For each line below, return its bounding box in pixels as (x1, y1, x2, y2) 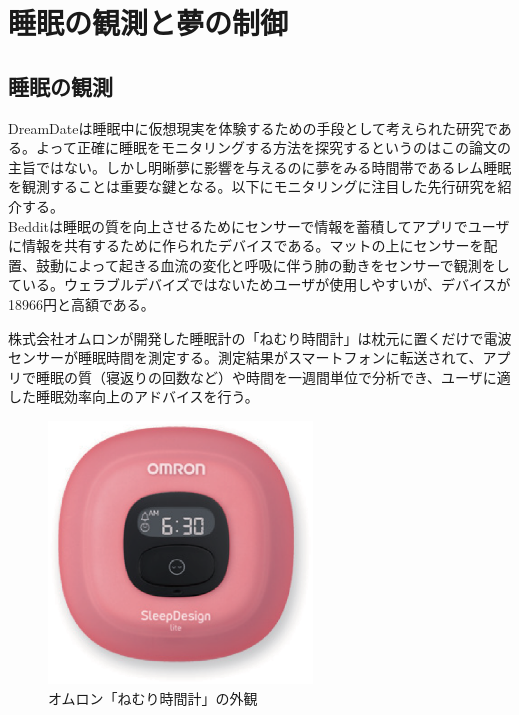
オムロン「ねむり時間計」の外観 (48, 688, 258, 709)
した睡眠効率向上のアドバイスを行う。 (8, 386, 259, 407)
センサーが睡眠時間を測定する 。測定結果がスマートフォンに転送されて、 (8, 347, 483, 368)
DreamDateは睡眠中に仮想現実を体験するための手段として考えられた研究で (8, 117, 498, 138)
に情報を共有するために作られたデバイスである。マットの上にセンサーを (8, 235, 484, 256)
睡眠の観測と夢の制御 (8, 2, 289, 43)
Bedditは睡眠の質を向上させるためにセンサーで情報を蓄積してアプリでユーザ (8, 215, 510, 236)
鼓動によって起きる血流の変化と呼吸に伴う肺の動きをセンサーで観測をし (35, 254, 510, 275)
